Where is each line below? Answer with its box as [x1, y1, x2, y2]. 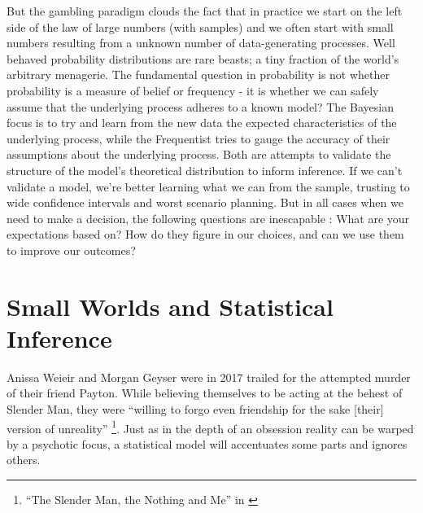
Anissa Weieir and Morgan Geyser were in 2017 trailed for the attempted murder [7, 368, 411, 385]
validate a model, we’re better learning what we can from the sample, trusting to [7, 178, 410, 195]
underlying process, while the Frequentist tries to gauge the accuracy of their [7, 129, 390, 147]
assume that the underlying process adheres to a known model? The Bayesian [7, 98, 394, 115]
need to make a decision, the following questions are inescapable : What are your [7, 209, 410, 226]
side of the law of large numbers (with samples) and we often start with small [7, 18, 394, 35]
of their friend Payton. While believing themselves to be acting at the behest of [7, 384, 403, 401]
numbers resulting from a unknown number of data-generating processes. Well [7, 34, 395, 51]
